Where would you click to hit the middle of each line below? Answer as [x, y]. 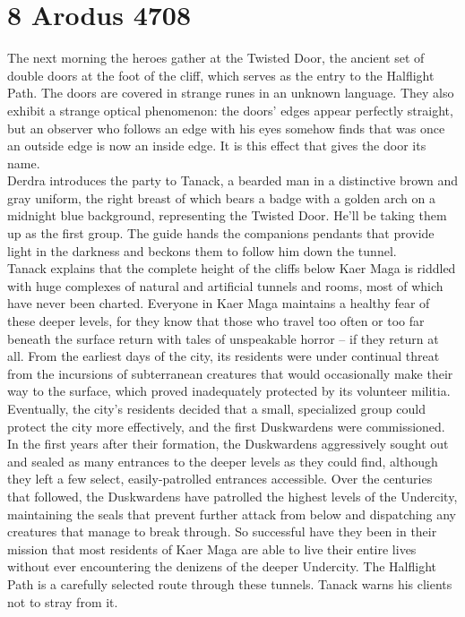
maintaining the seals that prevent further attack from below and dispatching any [232, 514]
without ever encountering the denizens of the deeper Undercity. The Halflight [222, 566]
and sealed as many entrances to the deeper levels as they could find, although [223, 461]
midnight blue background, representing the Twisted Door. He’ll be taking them [227, 215]
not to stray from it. [63, 601]
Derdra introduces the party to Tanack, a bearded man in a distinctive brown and [233, 180]
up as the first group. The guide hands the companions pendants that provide [221, 233]
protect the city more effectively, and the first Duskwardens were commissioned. [226, 426]
